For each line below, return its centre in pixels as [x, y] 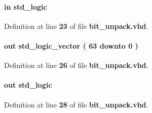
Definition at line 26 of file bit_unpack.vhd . [76, 65]
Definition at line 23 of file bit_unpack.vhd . [76, 26]
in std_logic [26, 6]
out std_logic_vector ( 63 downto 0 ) [71, 45]
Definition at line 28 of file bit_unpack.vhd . [76, 104]
